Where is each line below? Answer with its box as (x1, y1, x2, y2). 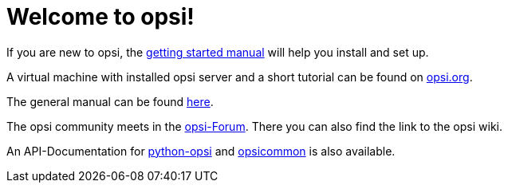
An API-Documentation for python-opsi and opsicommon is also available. (6, 144, 396, 158)
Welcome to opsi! (6, 3, 195, 30)
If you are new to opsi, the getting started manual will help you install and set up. (6, 45, 429, 59)
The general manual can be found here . (6, 94, 214, 108)
